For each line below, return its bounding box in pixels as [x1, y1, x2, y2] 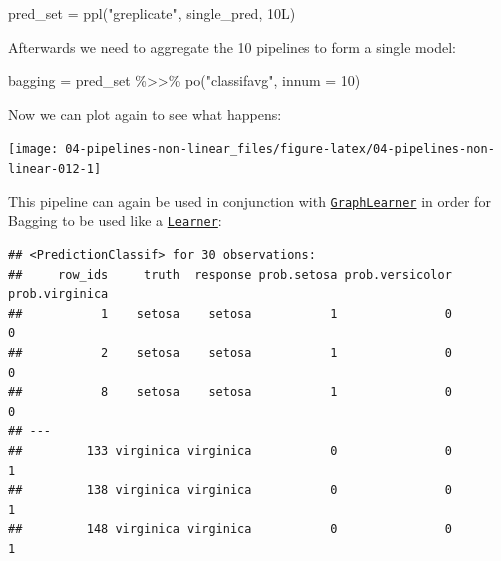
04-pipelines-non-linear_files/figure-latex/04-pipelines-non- [65, 142, 495, 157]
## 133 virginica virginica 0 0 [8, 443, 452, 458]
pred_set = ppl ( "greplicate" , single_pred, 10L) [8, 3, 296, 23]
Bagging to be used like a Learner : [8, 210, 222, 231]
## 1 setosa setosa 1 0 [8, 306, 452, 321]
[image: [8, 142, 59, 157]
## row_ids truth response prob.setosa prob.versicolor [8, 267, 452, 282]
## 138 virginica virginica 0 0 [8, 483, 452, 498]
